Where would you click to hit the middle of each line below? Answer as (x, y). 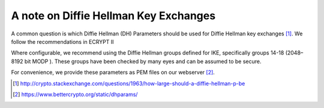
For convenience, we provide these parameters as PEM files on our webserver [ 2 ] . (113, 73)
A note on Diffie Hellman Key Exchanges (113, 16)
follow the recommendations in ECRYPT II (62, 41)
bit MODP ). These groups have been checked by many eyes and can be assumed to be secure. (143, 61)
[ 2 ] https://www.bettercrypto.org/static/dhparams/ (75, 94)
